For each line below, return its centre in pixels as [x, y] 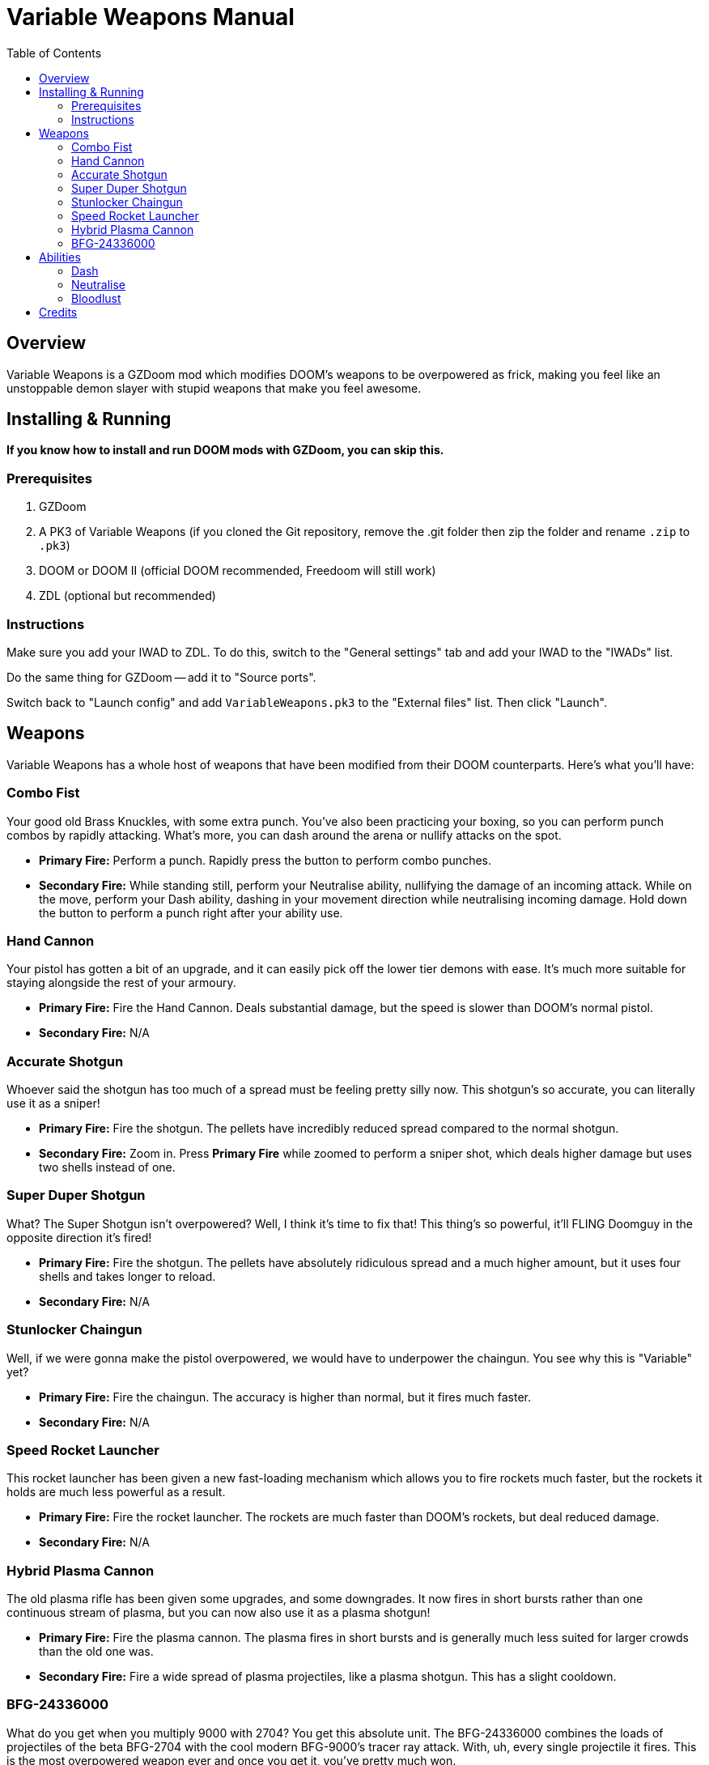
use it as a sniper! [53, 1104]
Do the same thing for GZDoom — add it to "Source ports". [161, 677]
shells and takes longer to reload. [127, 1276]
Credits [58, 312]
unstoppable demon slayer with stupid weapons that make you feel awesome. [214, 388]
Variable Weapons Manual [151, 17]
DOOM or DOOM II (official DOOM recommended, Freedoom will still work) [238, 571]
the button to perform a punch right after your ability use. [191, 912]
